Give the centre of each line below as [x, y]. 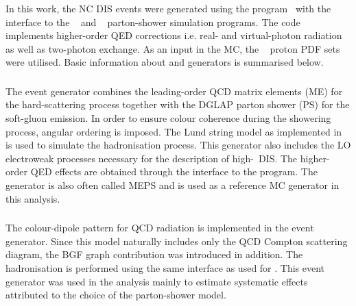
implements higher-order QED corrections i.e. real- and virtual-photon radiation [174, 35]
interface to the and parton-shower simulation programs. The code [153, 22]
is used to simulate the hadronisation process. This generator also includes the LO [178, 145]
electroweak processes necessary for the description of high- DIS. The [152, 158]
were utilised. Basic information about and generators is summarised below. [165, 62]
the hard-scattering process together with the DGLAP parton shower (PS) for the [178, 104]
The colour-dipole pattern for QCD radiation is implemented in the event [160, 228]
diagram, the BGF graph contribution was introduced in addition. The [154, 254]
